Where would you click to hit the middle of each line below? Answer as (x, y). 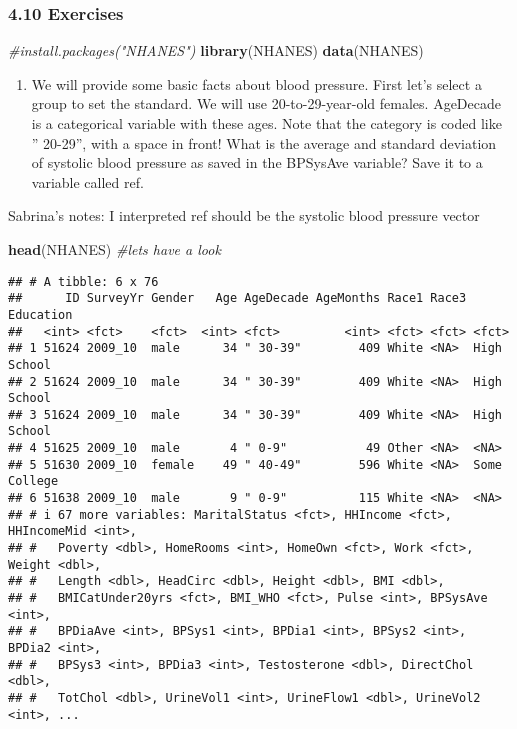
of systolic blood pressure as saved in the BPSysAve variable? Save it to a (257, 162)
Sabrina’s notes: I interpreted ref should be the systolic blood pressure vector (244, 215)
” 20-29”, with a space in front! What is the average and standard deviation (264, 142)
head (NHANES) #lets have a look (114, 248)
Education (40, 314)
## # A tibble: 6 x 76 (83, 281)
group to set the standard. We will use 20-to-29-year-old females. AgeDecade (266, 103)
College (33, 481)
